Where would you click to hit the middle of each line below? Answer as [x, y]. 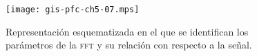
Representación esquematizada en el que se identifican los [127, 31]
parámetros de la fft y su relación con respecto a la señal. [129, 45]
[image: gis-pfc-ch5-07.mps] [73, 10]
